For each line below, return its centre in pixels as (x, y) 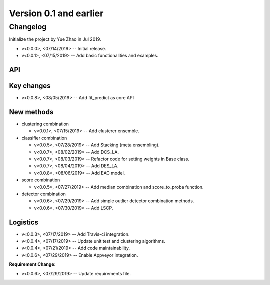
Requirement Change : (32, 264)
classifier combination (44, 138)
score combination (41, 180)
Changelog (28, 27)
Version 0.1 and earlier (56, 13)
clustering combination (45, 124)
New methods (31, 112)
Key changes (30, 86)
